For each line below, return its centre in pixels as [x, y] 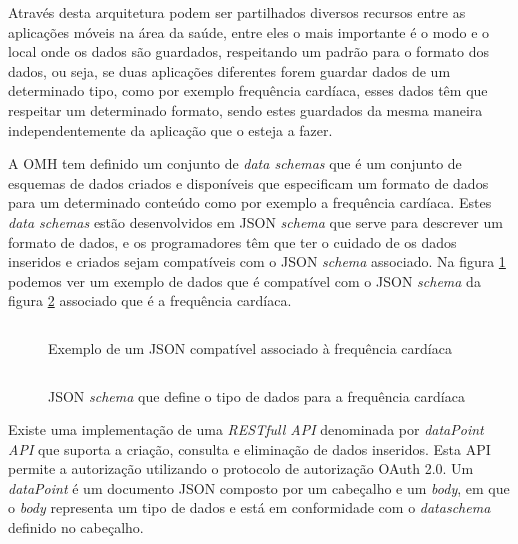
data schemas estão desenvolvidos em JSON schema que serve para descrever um [255, 221]
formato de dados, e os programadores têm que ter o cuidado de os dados [232, 241]
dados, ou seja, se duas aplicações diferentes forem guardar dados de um [229, 70]
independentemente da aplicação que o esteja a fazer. [170, 129]
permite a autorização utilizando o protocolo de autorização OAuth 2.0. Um [241, 468]
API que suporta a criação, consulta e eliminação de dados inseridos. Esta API [249, 448]
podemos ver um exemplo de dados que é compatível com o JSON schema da [244, 280]
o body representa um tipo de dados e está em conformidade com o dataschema [249, 507]
